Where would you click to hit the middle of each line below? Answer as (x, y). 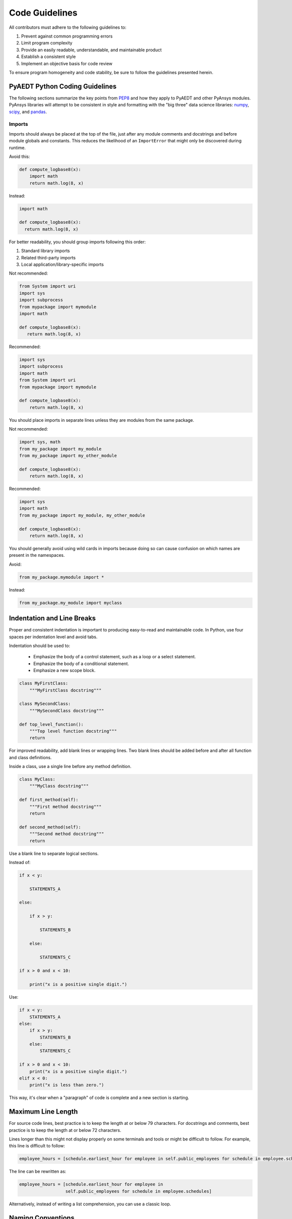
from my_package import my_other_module (68, 455)
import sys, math (40, 442)
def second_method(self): (50, 827)
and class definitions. (30, 757)
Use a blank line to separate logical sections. (54, 853)
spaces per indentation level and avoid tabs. (53, 637)
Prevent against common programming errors (67, 36)
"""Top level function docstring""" (73, 731)
